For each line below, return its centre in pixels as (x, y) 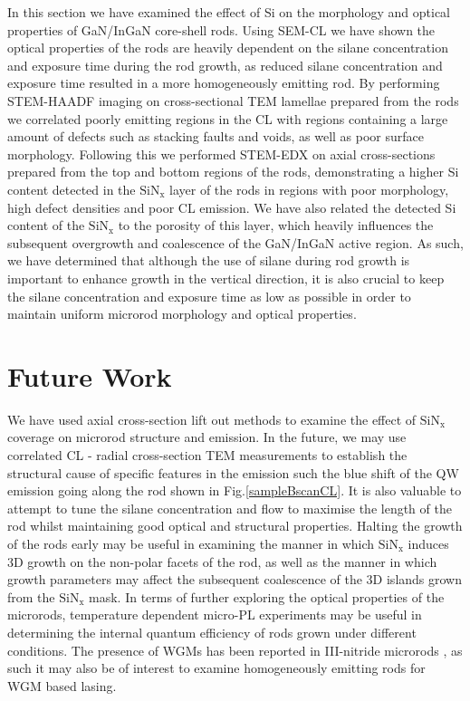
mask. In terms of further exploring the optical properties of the (267, 596)
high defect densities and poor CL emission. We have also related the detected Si (232, 207)
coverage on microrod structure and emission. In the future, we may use (207, 437)
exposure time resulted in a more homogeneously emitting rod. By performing (224, 83)
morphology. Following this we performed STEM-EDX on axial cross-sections (221, 154)
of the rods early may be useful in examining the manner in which (191, 543)
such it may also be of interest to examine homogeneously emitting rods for (216, 668)
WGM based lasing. (62, 685)
